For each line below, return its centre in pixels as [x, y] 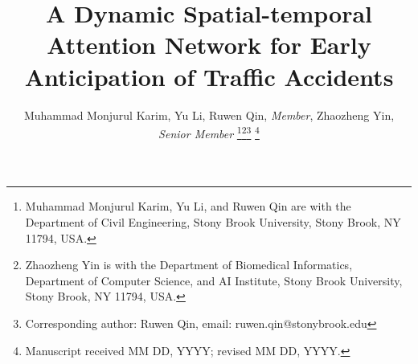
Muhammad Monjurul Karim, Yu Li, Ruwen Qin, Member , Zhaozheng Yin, [209, 115]
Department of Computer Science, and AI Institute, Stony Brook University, [214, 280]
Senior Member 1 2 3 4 [209, 132]
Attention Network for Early [209, 45]
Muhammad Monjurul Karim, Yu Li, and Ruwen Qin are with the [188, 206]
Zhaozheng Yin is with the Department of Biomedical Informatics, [189, 265]
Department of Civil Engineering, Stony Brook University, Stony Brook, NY [213, 221]
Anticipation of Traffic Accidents [209, 76]
